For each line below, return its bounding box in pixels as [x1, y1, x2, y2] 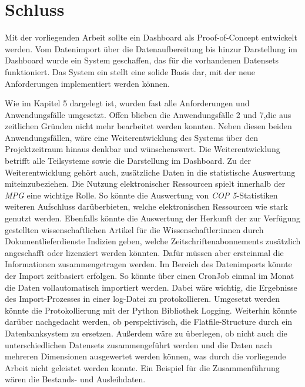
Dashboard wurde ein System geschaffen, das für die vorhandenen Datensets [5, 54, 279, 66]
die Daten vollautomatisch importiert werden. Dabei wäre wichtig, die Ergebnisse [5, 281, 297, 293]
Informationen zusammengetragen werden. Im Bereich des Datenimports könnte [5, 258, 292, 270]
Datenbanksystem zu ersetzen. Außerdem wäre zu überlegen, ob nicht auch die [5, 327, 287, 339]
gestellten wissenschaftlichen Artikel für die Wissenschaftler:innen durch [5, 223, 264, 235]
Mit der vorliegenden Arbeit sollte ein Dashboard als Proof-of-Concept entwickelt [5, 31, 297, 43]
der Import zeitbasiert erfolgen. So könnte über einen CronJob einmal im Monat [5, 270, 294, 281]
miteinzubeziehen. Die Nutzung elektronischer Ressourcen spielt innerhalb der [5, 177, 286, 190]
